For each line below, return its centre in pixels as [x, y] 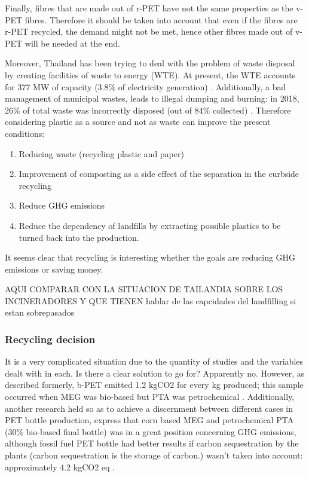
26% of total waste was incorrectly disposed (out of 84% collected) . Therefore [148, 110]
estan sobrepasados [40, 312]
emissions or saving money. [54, 269]
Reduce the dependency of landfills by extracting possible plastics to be [150, 225]
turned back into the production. [79, 237]
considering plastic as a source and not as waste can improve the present [138, 122]
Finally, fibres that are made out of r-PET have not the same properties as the [149, 8]
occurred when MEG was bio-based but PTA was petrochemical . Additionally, [150, 397]
